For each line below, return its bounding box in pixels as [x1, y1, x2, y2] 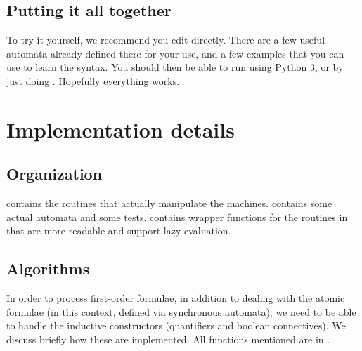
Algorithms [6, 258, 90, 279]
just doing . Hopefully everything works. [6, 73, 180, 88]
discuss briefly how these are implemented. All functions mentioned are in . [6, 331, 330, 346]
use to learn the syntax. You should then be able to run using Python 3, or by [6, 60, 344, 74]
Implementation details [6, 114, 235, 143]
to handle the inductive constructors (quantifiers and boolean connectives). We [6, 318, 346, 333]
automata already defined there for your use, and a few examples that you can [6, 46, 344, 60]
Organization [6, 163, 103, 185]
